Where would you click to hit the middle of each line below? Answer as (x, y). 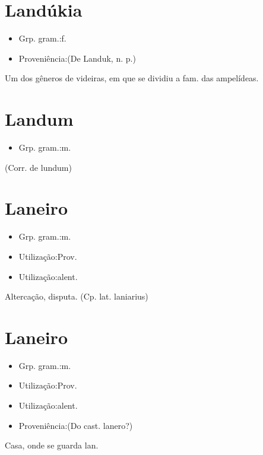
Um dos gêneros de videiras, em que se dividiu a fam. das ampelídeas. (132, 78)
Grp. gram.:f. (42, 38)
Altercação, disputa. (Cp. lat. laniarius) (77, 296)
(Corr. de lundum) (38, 167)
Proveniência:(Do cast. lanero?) (76, 425)
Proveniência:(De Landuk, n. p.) (77, 58)
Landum (39, 119)
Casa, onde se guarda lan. (52, 445)
